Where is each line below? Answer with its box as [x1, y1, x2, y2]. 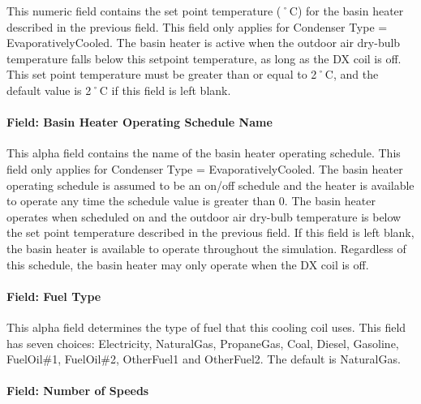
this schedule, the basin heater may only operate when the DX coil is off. [6, 256, 369, 273]
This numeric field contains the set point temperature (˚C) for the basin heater [6, 2, 404, 19]
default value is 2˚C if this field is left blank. [6, 81, 231, 98]
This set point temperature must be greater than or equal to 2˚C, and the [6, 66, 379, 83]
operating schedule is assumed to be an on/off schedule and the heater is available [6, 176, 415, 193]
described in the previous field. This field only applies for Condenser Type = [6, 18, 388, 35]
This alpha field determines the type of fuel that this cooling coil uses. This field [6, 318, 406, 335]
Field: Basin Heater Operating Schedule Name [6, 114, 273, 131]
